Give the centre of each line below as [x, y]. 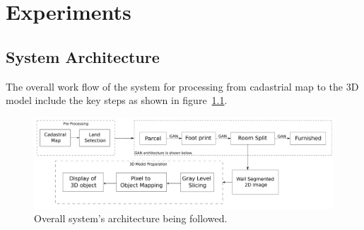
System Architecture [83, 56]
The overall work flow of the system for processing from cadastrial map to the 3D [182, 86]
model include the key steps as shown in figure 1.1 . [117, 100]
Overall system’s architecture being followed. [131, 218]
